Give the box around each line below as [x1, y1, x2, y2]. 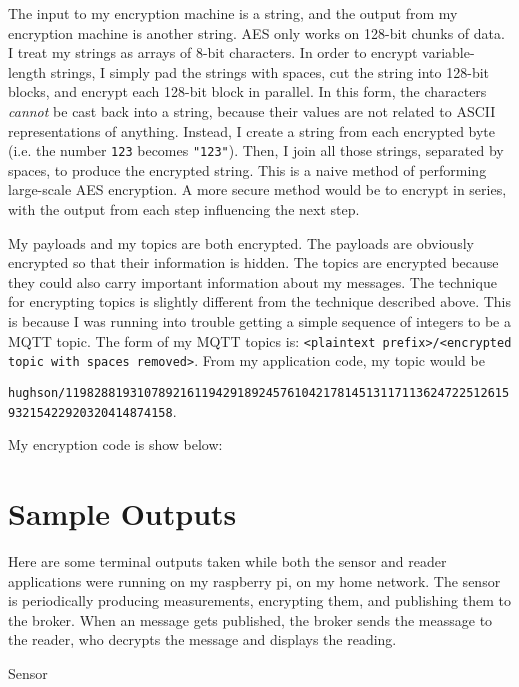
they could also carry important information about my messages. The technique [8, 271, 497, 292]
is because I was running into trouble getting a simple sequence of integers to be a [8, 310, 511, 331]
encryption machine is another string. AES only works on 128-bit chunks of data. [8, 22, 505, 43]
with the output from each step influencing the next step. [8, 199, 360, 219]
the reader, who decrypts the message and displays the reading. [8, 629, 397, 650]
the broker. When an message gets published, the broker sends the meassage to [8, 609, 493, 630]
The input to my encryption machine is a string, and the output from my [8, 3, 458, 23]
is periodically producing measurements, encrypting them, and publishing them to [8, 590, 511, 611]
